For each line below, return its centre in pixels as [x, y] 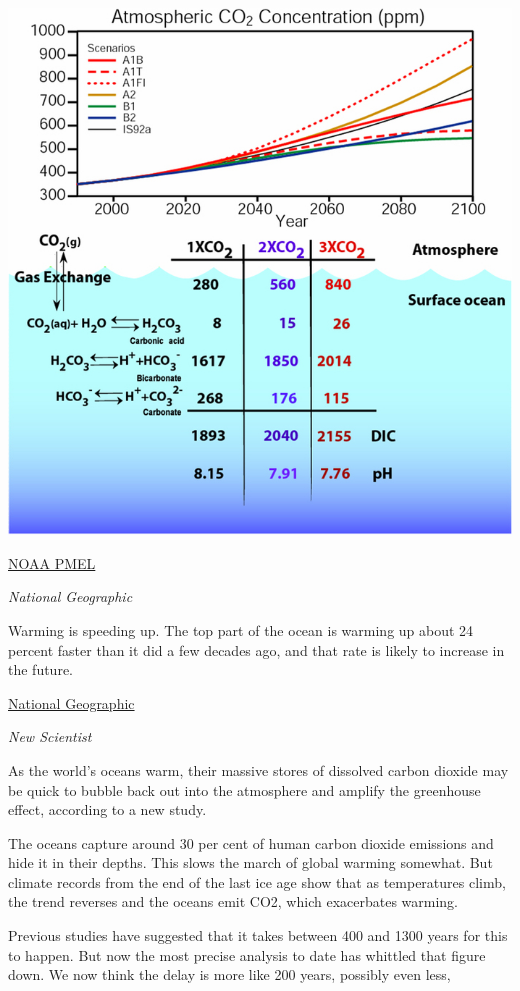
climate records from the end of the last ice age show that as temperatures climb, [257, 881]
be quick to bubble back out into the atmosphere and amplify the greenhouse [244, 789]
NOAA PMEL [52, 562]
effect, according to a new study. [107, 809]
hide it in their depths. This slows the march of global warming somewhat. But [250, 862]
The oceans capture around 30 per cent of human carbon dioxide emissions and [251, 842]
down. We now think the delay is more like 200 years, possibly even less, [229, 974]
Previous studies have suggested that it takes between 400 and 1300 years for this [258, 935]
